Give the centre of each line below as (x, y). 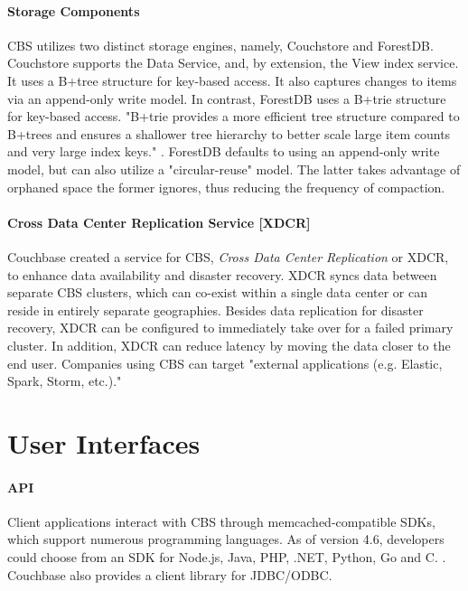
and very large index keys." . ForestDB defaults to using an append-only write (224, 151)
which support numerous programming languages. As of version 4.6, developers (226, 539)
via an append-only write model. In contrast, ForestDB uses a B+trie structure (227, 98)
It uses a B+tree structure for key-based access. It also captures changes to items (232, 80)
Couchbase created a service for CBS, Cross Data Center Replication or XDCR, (228, 256)
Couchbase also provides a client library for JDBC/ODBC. (170, 574)
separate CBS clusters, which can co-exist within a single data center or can (218, 292)
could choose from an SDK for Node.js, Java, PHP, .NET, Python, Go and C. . (227, 557)
